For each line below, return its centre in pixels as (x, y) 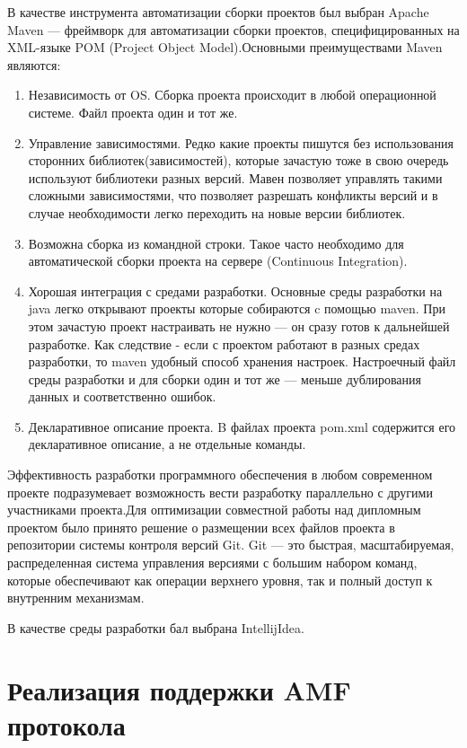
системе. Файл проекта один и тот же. (133, 112)
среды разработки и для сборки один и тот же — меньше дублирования (225, 378)
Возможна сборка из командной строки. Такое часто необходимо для (216, 243)
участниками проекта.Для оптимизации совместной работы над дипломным (214, 510)
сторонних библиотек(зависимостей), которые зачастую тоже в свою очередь (238, 160)
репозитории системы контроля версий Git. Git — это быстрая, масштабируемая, (231, 545)
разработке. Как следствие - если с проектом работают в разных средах (224, 343)
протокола (66, 724)
